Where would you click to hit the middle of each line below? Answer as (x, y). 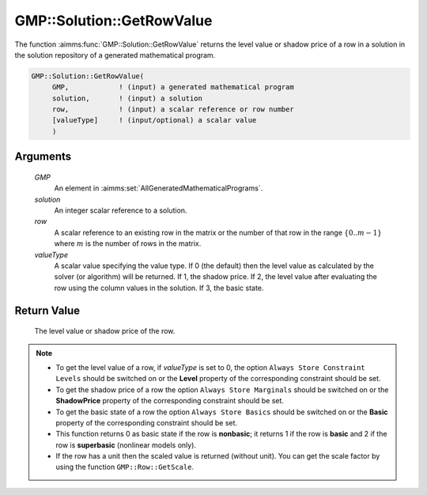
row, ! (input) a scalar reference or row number (173, 110)
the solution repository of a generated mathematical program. (115, 55)
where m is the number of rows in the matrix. (128, 244)
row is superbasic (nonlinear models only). (126, 445)
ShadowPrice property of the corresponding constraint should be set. (170, 401)
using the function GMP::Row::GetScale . (125, 467)
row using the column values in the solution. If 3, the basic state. (159, 288)
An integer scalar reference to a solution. (121, 210)
